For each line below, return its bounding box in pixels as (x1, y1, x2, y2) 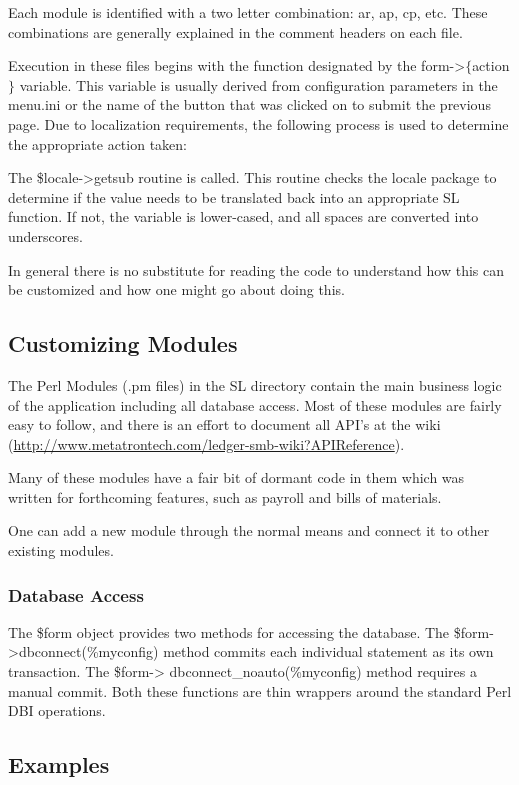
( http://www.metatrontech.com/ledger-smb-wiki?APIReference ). (8, 433, 405, 454)
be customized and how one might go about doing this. (8, 279, 345, 300)
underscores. (8, 225, 83, 246)
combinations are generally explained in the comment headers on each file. (8, 21, 463, 42)
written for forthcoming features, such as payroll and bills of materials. (8, 486, 442, 507)
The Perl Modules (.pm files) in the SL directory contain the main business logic (8, 374, 502, 395)
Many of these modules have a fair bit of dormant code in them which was (8, 467, 465, 488)
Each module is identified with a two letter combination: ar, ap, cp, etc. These (8, 2, 488, 22)
